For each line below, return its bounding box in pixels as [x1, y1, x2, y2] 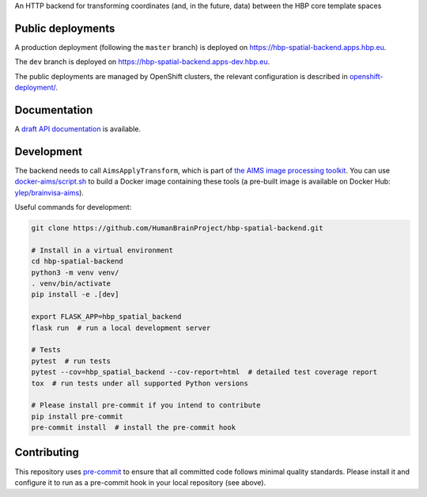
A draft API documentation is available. [14, 123, 142, 134]
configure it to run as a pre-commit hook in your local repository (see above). [14, 477, 266, 487]
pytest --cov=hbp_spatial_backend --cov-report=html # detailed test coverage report [31, 368, 378, 377]
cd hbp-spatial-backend [31, 257, 124, 266]
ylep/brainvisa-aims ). [14, 188, 85, 197]
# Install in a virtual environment [31, 245, 174, 255]
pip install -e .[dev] [31, 290, 119, 299]
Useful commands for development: [14, 203, 132, 212]
